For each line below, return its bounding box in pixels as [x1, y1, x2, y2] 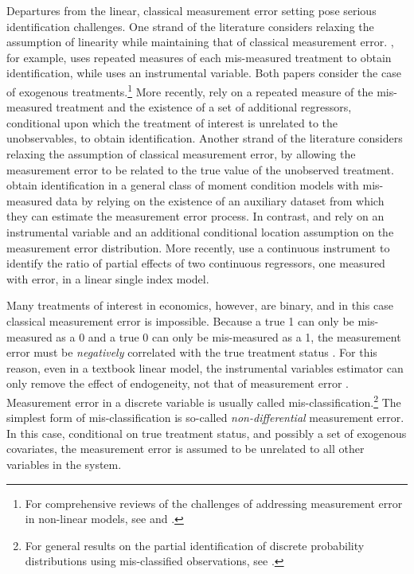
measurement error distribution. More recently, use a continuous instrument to [6, 239, 390, 256]
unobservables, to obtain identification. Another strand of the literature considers [6, 130, 403, 146]
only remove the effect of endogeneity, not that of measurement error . [6, 375, 349, 392]
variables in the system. [6, 455, 122, 472]
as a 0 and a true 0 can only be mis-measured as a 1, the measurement [56, 328, 401, 345]
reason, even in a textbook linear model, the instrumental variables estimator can [6, 359, 404, 376]
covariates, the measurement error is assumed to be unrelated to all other [6, 440, 365, 457]
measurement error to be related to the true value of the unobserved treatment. [6, 161, 394, 178]
